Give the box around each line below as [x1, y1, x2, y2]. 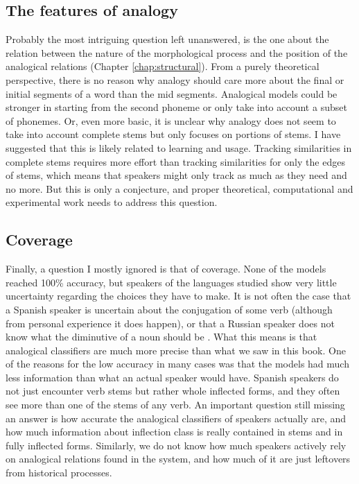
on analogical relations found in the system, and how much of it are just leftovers [6, 451, 351, 466]
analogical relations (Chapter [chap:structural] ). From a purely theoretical [6, 59, 319, 74]
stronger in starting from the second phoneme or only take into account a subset [6, 100, 347, 114]
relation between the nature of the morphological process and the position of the [6, 45, 348, 60]
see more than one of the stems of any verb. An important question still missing [6, 397, 345, 412]
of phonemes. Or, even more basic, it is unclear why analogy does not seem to [6, 113, 336, 128]
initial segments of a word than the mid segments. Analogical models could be [6, 86, 338, 101]
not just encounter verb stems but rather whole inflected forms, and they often [6, 383, 340, 398]
